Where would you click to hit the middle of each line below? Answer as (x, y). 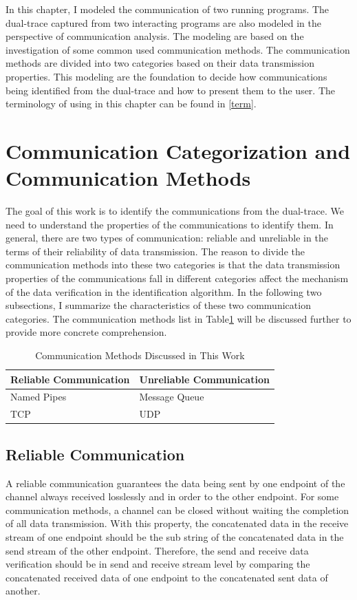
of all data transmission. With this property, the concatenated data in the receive (177, 523)
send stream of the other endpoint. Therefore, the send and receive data (157, 550)
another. (23, 591)
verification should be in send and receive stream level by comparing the (158, 564)
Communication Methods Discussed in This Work (140, 355)
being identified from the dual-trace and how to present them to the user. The (171, 90)
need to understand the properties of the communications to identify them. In (170, 224)
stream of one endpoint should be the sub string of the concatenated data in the (175, 536)
